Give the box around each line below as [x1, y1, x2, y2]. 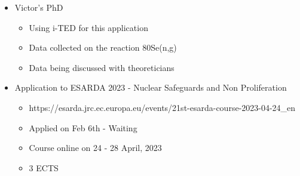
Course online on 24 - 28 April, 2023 [29, 141, 162, 154]
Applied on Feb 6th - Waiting [29, 121, 137, 134]
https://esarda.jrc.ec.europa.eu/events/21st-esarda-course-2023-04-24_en [29, 101, 296, 113]
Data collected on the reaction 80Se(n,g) [29, 41, 177, 54]
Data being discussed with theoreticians [29, 61, 175, 73]
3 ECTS [29, 161, 59, 174]
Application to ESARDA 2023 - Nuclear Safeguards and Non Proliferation [14, 81, 287, 94]
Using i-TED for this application [29, 21, 148, 33]
